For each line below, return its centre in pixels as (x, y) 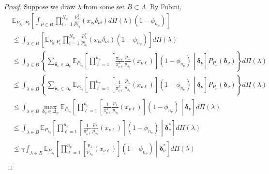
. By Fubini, (164, 6)
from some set (104, 6)
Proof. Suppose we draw (40, 6)
